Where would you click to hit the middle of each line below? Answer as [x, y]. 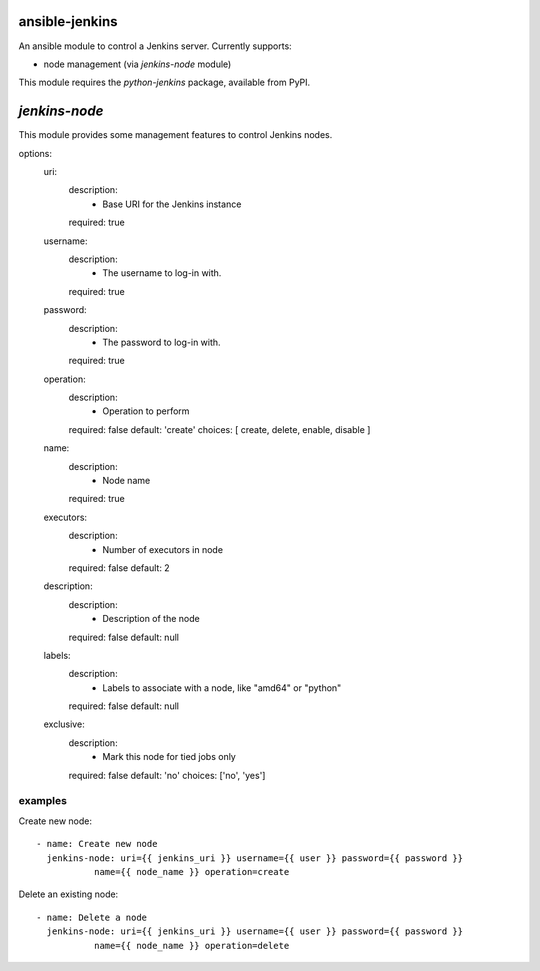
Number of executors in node [163, 549]
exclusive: [64, 724]
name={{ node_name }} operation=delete [191, 945]
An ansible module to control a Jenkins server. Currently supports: [155, 46]
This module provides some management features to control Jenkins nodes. [175, 135]
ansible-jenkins [68, 21]
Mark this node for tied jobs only [169, 757]
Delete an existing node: [68, 894]
